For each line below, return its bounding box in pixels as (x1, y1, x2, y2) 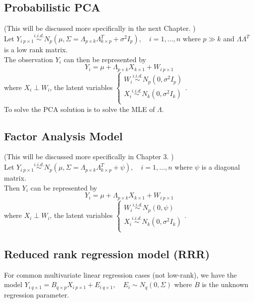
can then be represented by (64, 54, 146, 64)
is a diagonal (201, 162, 240, 172)
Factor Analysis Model (4, 128, 123, 143)
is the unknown (202, 279, 249, 290)
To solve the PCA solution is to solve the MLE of (4, 103, 155, 114)
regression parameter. (4, 289, 69, 300)
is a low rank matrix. (4, 44, 68, 55)
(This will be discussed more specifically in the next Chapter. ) (4, 23, 196, 33)
